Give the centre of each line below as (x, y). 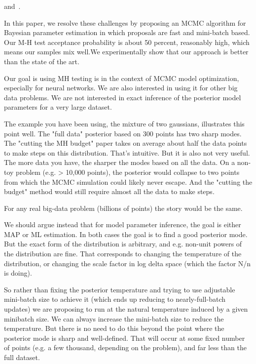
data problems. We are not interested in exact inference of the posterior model (123, 97)
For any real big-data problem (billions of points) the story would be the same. (123, 208)
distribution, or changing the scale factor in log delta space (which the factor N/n (128, 263)
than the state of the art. (42, 61)
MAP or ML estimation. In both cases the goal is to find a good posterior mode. (126, 234)
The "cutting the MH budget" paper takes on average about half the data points (126, 143)
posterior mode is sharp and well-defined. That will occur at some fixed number (125, 338)
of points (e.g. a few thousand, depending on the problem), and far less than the (125, 347)
